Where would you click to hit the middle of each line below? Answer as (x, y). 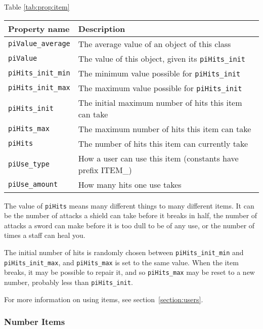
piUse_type (29, 164)
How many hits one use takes (130, 184)
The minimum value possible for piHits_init (159, 73)
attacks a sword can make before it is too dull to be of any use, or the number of (129, 225)
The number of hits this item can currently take (163, 143)
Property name (39, 28)
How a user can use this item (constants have (158, 158)
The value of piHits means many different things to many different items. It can (129, 205)
